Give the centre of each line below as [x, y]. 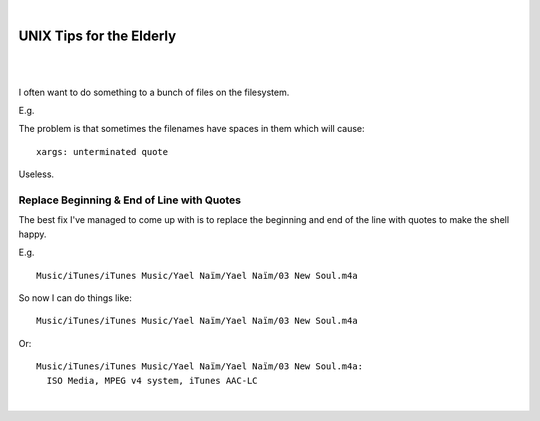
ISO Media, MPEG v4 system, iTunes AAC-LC [152, 380]
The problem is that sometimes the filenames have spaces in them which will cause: [191, 129]
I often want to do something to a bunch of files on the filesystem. [154, 92]
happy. [32, 234]
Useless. [36, 174]
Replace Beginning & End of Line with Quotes [130, 200]
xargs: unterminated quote [102, 151]
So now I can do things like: [75, 297]
